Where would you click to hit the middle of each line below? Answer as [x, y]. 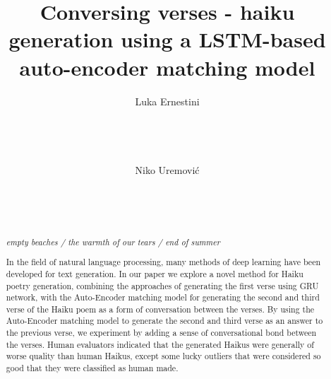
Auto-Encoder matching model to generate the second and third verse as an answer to [164, 321]
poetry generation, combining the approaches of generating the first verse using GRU [162, 285]
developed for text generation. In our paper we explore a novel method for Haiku [155, 273]
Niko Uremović [167, 170]
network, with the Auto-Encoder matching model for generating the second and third [163, 297]
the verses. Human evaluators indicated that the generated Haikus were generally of [160, 344]
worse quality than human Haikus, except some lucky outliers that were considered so [163, 356]
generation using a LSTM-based [167, 39]
